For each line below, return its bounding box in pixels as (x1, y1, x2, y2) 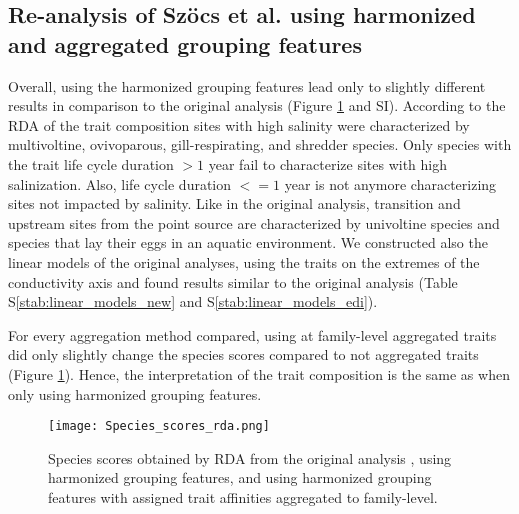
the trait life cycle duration (8, 153, 174, 174)
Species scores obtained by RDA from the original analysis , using (48, 447, 452, 468)
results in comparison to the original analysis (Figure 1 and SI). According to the (8, 95, 506, 116)
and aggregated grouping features (8, 28, 362, 59)
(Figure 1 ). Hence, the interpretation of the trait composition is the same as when (8, 363, 510, 384)
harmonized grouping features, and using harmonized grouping (48, 467, 432, 488)
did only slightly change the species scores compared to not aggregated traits (8, 344, 479, 365)
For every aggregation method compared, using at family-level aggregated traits (8, 324, 497, 345)
